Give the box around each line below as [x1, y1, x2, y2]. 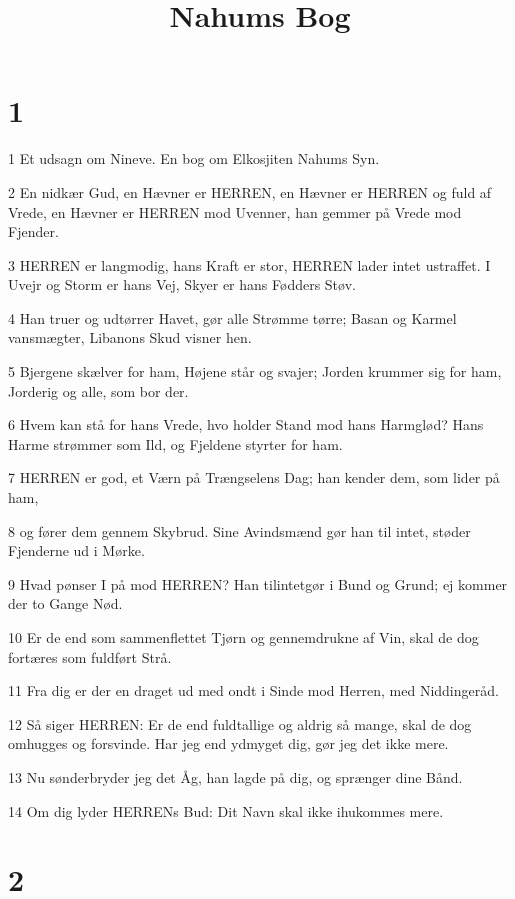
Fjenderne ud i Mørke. [8, 540, 145, 561]
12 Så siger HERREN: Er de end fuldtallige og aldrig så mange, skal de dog [8, 713, 472, 734]
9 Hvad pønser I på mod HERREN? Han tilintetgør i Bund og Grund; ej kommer [8, 573, 508, 594]
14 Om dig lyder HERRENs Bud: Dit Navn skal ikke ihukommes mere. [8, 800, 444, 821]
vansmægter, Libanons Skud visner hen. [8, 327, 252, 348]
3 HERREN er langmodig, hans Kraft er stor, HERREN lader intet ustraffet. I [8, 254, 491, 275]
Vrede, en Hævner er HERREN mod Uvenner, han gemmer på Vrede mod [8, 201, 462, 222]
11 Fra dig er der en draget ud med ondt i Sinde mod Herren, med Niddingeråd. [8, 680, 499, 701]
